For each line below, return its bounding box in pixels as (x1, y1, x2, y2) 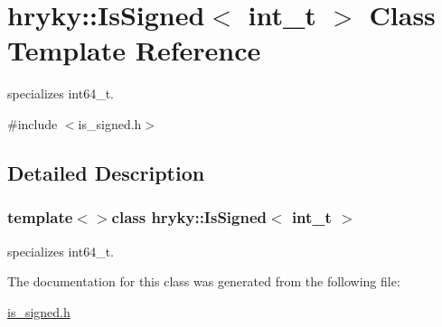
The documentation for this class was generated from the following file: (7, 272, 400, 291)
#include (7, 114, 58, 133)
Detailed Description (7, 158, 205, 186)
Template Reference (7, 32, 261, 69)
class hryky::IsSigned (111, 206, 268, 229)
